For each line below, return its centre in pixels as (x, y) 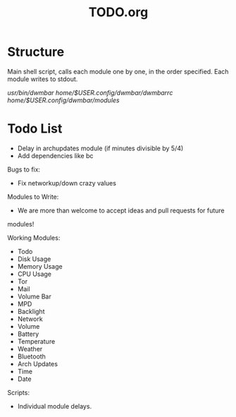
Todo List (35, 129)
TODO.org (118, 12)
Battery (28, 334)
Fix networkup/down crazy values (67, 183)
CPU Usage (34, 274)
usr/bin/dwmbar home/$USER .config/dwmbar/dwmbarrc (90, 92)
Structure (36, 52)
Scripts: (19, 392)
